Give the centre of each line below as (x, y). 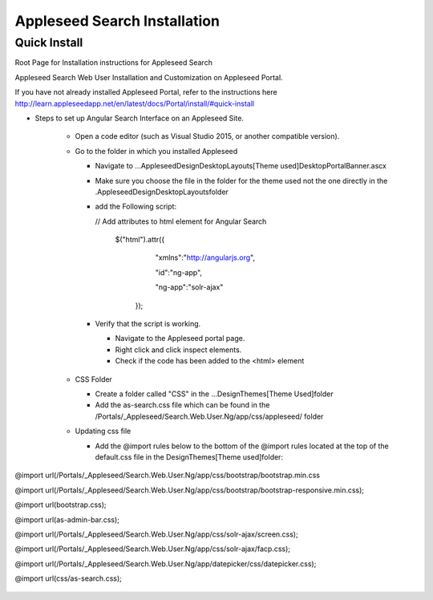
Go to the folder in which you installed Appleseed (156, 151)
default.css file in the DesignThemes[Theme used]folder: (189, 456)
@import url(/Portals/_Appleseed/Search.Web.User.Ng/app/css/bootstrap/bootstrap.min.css (168, 475)
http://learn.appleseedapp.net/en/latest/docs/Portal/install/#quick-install (135, 103)
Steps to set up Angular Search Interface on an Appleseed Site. (140, 118)
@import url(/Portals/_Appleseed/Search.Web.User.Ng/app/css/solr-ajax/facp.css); (153, 549)
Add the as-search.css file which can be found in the (182, 405)
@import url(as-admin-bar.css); (67, 519)
